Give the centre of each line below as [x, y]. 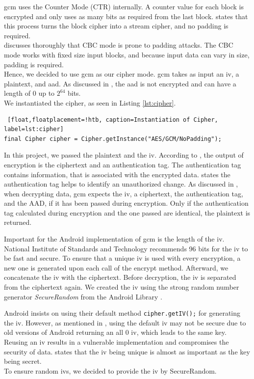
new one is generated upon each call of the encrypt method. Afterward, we [116, 267]
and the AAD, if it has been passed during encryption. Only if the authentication [126, 203]
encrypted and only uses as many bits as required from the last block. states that [126, 16]
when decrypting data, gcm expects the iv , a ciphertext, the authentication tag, [124, 193]
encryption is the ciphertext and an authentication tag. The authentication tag [123, 164]
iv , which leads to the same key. [179, 332]
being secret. [23, 361]
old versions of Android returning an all [64, 332]
